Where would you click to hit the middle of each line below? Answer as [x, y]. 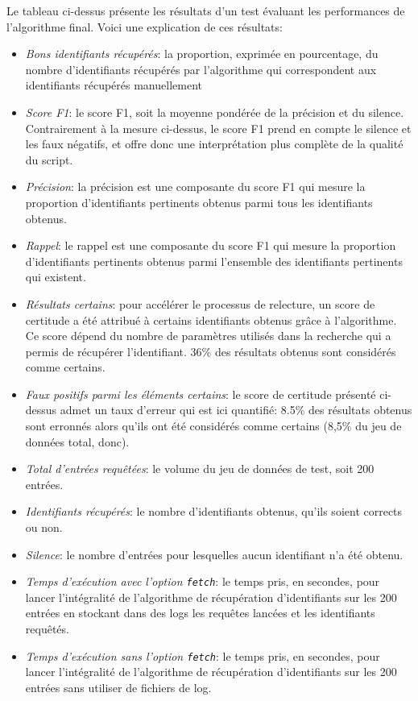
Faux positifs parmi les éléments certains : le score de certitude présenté [201, 394]
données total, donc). [77, 441]
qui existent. [56, 277]
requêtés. [47, 629]
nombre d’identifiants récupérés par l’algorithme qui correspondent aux [201, 69]
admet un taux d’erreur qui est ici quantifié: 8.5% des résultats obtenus [236, 410]
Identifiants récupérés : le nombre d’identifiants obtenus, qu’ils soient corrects [214, 511]
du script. [49, 159]
